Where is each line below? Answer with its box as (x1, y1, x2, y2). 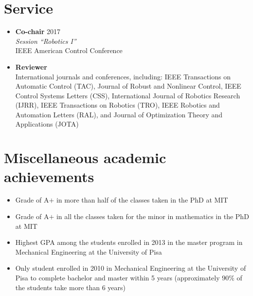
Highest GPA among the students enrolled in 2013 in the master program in (15, 237, 243, 247)
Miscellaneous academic (4, 148, 166, 167)
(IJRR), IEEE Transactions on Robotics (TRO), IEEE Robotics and (15, 100, 220, 110)
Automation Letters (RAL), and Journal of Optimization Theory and (15, 109, 223, 119)
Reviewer (15, 61, 47, 72)
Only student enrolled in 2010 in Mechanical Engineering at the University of (15, 263, 246, 273)
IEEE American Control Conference (15, 45, 123, 55)
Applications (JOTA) (15, 119, 79, 129)
